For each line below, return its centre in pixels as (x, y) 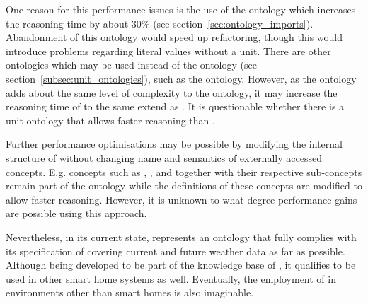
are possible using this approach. (76, 213)
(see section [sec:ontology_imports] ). (233, 23)
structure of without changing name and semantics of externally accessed (164, 157)
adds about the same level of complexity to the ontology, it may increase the (172, 92)
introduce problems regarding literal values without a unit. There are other (168, 51)
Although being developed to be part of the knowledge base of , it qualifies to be (181, 265)
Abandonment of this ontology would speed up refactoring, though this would (174, 37)
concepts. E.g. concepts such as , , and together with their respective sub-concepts (184, 171)
